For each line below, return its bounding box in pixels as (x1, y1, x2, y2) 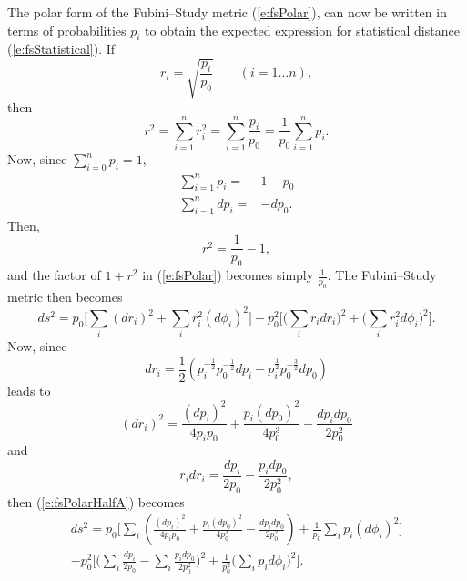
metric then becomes (7, 286, 123, 306)
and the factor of (7, 265, 101, 285)
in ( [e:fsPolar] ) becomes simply (142, 265, 314, 285)
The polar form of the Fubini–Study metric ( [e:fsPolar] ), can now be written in (7, 3, 447, 21)
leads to (7, 381, 51, 400)
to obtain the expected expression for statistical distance (145, 20, 460, 39)
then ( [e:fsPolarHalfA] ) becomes (7, 492, 185, 511)
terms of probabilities (7, 20, 127, 39)
